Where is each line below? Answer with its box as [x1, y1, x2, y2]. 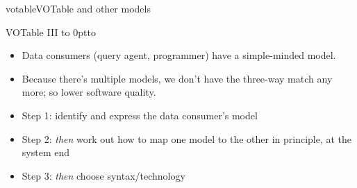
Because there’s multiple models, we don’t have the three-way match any [22, 71, 333, 85]
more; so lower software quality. [22, 85, 156, 99]
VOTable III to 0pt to [6, 24, 96, 39]
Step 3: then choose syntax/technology [22, 168, 185, 182]
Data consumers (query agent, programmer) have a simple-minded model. [22, 48, 336, 62]
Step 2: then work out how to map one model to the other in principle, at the [22, 131, 352, 146]
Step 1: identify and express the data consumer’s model [22, 108, 258, 122]
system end [22, 145, 69, 160]
